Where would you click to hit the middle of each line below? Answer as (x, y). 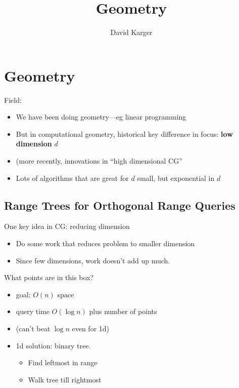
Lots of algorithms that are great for (72, 178)
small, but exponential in (176, 178)
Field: (13, 100)
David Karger (131, 32)
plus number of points (123, 311)
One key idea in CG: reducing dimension (67, 226)
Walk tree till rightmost (65, 379)
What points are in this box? (49, 277)
